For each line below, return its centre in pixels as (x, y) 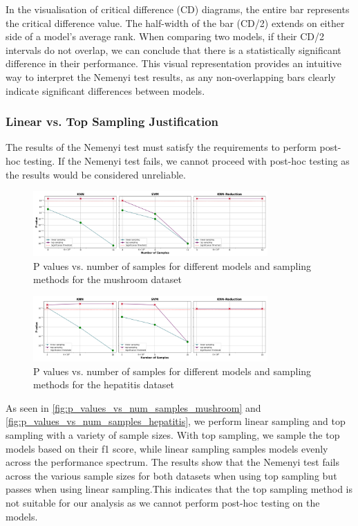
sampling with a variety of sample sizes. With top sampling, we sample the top (173, 435)
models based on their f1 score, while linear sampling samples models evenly (167, 448)
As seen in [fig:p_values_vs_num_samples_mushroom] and (133, 407)
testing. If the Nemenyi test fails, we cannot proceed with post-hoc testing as (187, 160)
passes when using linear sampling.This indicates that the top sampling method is (179, 489)
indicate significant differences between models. (105, 90)
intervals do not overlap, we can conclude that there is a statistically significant (173, 49)
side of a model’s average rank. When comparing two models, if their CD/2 (165, 36)
